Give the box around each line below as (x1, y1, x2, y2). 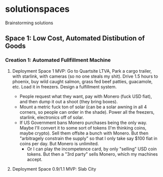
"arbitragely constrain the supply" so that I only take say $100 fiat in (19, 135, 158, 141)
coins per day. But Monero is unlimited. (19, 140, 99, 146)
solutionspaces (5, 3, 70, 15)
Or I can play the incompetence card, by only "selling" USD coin (27, 146, 157, 152)
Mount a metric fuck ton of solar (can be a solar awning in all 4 (19, 104, 147, 110)
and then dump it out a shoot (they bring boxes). (19, 98, 118, 104)
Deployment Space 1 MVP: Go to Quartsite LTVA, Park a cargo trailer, (12, 68, 152, 74)
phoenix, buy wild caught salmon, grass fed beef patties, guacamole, (12, 78, 153, 85)
